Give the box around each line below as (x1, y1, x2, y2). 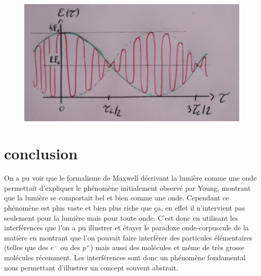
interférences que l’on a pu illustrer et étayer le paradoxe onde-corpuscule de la (4, 222, 249, 233)
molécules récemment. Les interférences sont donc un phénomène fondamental (4, 252, 246, 262)
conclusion (4, 143, 78, 164)
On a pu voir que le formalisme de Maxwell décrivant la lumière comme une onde (4, 172, 257, 183)
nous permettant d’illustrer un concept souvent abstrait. (4, 262, 178, 272)
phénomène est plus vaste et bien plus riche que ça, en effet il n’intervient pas (4, 202, 245, 213)
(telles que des (4, 242, 48, 253)
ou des (60, 242, 81, 253)
